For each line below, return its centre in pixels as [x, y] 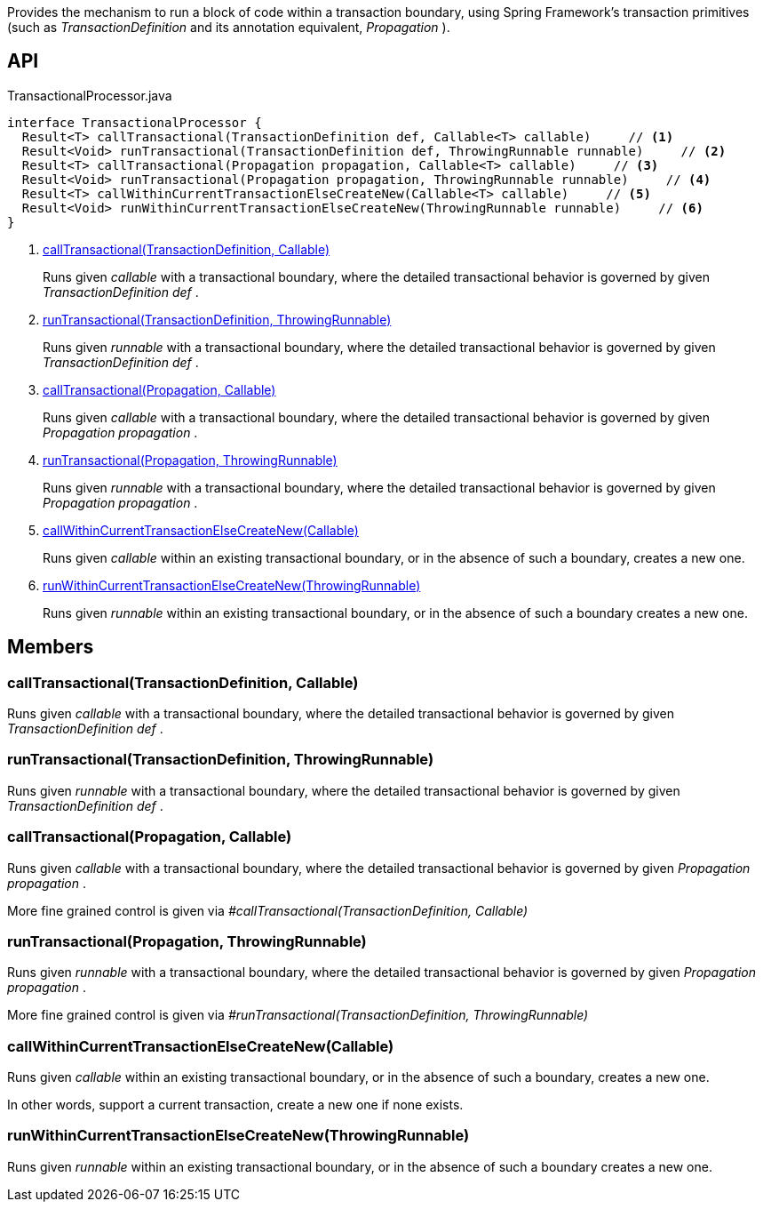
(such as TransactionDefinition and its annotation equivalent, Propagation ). [229, 27]
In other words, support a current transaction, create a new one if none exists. [235, 1105]
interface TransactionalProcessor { [135, 122]
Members [51, 647]
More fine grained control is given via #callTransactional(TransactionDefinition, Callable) [268, 910]
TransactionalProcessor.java [90, 95]
